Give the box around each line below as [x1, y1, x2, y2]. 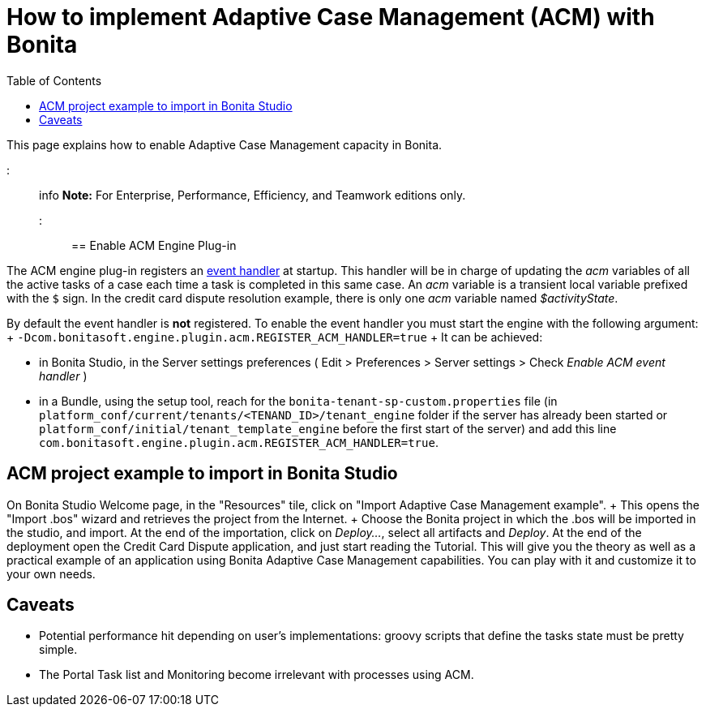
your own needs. [6, 566, 96, 581]
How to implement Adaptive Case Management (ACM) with [6, 3, 655, 31]
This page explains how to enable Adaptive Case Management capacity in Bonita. [6, 137, 443, 152]
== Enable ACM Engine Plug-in [71, 238, 237, 252]
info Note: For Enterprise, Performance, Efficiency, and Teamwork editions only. [39, 187, 466, 202]
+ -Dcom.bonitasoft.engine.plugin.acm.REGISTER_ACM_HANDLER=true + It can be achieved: [6, 329, 543, 344]
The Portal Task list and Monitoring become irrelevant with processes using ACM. [39, 668, 474, 682]
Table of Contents [6, 73, 102, 88]
